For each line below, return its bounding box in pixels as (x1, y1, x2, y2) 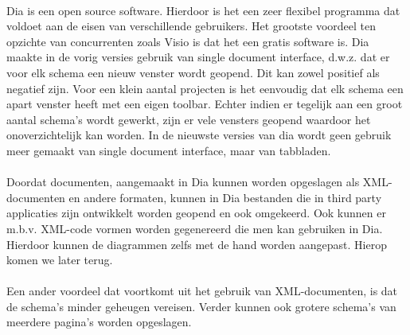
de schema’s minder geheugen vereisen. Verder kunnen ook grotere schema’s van (6, 298, 396, 314)
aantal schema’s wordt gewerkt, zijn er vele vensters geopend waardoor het (6, 111, 371, 127)
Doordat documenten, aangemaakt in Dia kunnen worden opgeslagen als (6, 173, 360, 190)
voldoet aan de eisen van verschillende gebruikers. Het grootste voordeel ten (6, 18, 377, 34)
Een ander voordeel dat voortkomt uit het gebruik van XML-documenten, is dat (6, 282, 398, 299)
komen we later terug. (6, 251, 113, 268)
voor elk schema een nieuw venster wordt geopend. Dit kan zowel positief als (6, 64, 380, 80)
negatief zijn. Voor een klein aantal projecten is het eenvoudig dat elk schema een (6, 80, 404, 96)
